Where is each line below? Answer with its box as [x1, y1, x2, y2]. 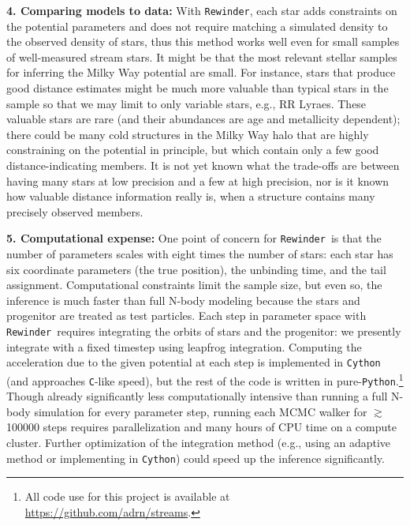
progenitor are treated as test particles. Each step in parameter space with [6, 307, 367, 324]
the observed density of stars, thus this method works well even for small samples [6, 33, 400, 50]
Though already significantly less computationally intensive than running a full [6, 388, 388, 404]
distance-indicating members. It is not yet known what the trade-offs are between [6, 157, 400, 173]
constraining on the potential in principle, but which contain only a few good [6, 141, 379, 158]
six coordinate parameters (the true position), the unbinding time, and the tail [6, 261, 386, 277]
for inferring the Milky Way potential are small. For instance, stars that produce [6, 64, 396, 81]
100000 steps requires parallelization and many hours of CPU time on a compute [6, 419, 397, 435]
